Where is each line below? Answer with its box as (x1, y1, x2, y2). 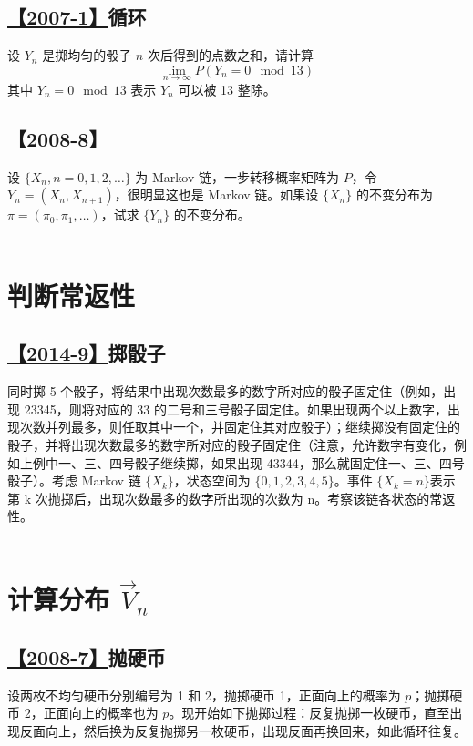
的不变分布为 (355, 185, 433, 204)
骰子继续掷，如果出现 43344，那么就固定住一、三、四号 (134, 453, 465, 472)
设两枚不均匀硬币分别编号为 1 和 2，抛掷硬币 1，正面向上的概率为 (7, 685, 401, 704)
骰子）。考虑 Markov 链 (7, 471, 141, 490)
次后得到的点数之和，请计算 (147, 46, 314, 65)
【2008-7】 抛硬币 (7, 642, 166, 670)
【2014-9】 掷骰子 (7, 339, 166, 367)
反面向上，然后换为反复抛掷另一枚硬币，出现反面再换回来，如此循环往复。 (19, 720, 467, 740)
